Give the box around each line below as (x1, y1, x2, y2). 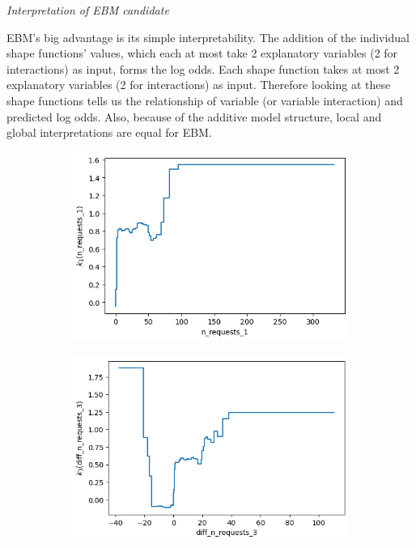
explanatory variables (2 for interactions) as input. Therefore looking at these (6, 76, 391, 93)
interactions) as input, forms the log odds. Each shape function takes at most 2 (6, 60, 400, 77)
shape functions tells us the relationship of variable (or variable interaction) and (6, 91, 403, 108)
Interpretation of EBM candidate (6, 2, 169, 18)
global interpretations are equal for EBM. (6, 124, 212, 141)
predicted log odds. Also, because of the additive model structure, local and (6, 108, 382, 125)
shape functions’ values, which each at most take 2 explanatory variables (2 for (6, 45, 398, 62)
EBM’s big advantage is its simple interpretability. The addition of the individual (6, 28, 410, 45)
